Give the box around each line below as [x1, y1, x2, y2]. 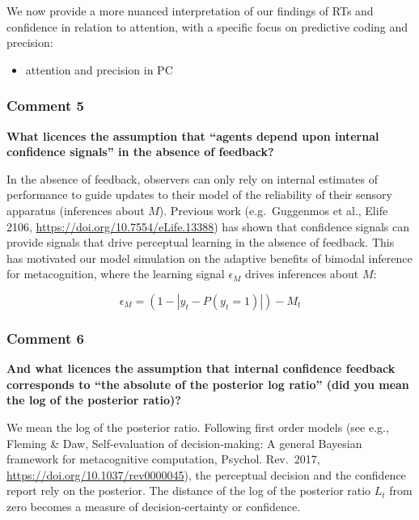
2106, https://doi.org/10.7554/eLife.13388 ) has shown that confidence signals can [6, 218, 410, 235]
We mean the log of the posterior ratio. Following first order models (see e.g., [6, 418, 389, 435]
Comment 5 [6, 95, 84, 116]
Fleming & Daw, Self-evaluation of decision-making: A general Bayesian [6, 434, 362, 451]
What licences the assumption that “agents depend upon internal [6, 127, 379, 144]
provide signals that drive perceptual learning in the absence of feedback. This [6, 234, 395, 251]
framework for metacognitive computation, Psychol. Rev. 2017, [6, 450, 320, 467]
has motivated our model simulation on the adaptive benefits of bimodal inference [6, 249, 413, 266]
